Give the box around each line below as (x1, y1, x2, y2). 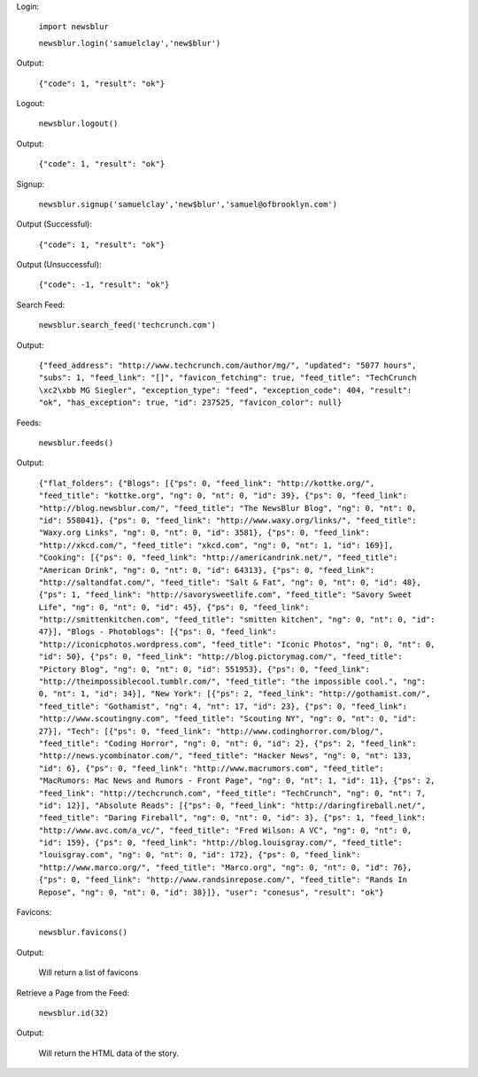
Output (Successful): (16, 219, 93, 229)
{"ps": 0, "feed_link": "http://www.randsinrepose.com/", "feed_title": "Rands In (38, 875, 407, 885)
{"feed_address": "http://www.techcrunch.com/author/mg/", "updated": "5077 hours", (38, 360, 417, 371)
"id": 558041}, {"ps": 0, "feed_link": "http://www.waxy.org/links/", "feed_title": (38, 515, 417, 525)
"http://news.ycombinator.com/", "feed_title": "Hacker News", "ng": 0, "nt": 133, (38, 751, 412, 761)
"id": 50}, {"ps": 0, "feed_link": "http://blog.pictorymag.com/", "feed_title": (38, 652, 403, 662)
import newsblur (38, 22, 110, 32)
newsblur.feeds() (38, 438, 114, 447)
